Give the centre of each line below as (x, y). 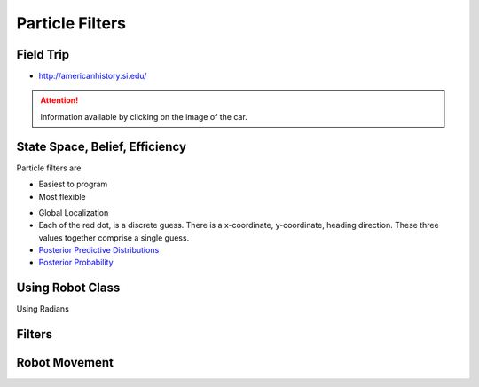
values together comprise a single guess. (114, 237)
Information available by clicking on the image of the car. (144, 116)
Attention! (59, 100)
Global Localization (74, 212)
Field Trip (43, 55)
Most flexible (62, 196)
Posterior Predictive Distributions (99, 250)
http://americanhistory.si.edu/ (93, 76)
